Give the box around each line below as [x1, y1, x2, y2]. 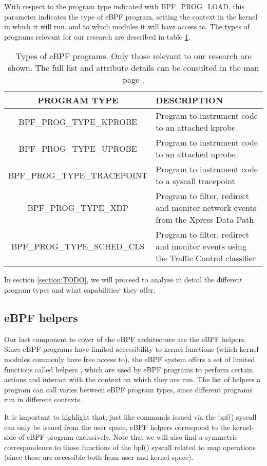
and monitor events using [156, 240, 246, 253]
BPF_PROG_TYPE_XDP [27, 202, 128, 214]
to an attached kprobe [156, 121, 236, 134]
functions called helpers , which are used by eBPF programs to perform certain [4, 364, 253, 374]
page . [123, 74, 144, 86]
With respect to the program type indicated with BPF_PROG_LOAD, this [4, 1, 245, 11]
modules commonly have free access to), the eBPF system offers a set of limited [4, 353, 255, 364]
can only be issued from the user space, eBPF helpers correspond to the [4, 421, 231, 432]
